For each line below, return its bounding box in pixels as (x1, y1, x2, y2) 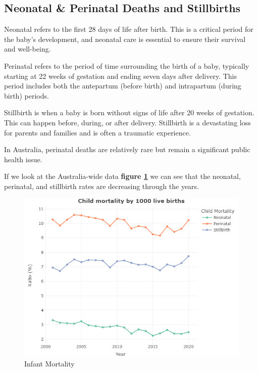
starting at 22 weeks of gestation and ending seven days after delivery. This (4, 70, 237, 81)
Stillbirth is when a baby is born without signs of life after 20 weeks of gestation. (4, 107, 254, 118)
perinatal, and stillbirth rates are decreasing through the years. (4, 180, 199, 191)
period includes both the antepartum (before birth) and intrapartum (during (4, 80, 241, 91)
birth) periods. (4, 90, 49, 101)
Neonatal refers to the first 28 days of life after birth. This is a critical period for (4, 24, 253, 34)
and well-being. (4, 43, 51, 54)
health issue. (4, 154, 42, 164)
